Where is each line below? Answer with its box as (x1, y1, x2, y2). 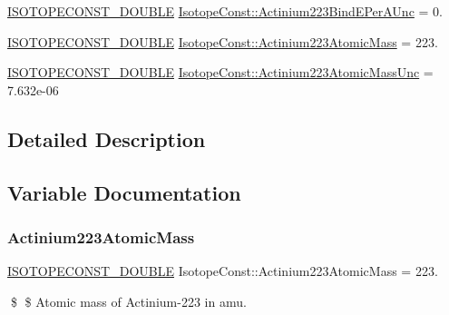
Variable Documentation (7, 178, 241, 206)
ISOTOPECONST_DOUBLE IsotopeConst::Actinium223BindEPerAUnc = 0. (7, 2, 443, 20)
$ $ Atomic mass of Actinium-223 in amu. (10, 291, 247, 310)
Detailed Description (7, 124, 206, 153)
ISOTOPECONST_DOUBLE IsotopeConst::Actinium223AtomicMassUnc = (7, 63, 434, 82)
